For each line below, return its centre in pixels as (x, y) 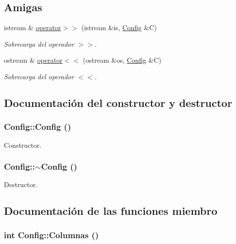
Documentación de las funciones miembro (111, 211)
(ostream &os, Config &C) (122, 60)
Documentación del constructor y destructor (118, 102)
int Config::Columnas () (51, 235)
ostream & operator (33, 60)
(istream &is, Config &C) (119, 27)
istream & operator (33, 27)
